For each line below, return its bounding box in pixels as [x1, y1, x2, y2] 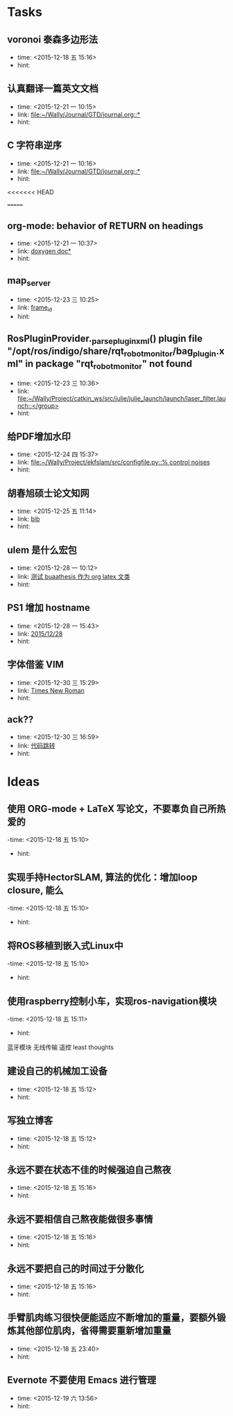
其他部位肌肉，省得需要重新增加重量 [16, 1325, 171, 1337]
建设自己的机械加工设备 [7, 1065, 107, 1077]
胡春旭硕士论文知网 [7, 487, 89, 499]
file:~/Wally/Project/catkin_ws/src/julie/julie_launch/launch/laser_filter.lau [17, 394, 226, 402]
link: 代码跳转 [17, 741, 55, 750]
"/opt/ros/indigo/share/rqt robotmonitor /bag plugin [7, 345, 216, 359]
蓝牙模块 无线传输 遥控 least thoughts [7, 1043, 114, 1051]
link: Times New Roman [17, 686, 85, 694]
